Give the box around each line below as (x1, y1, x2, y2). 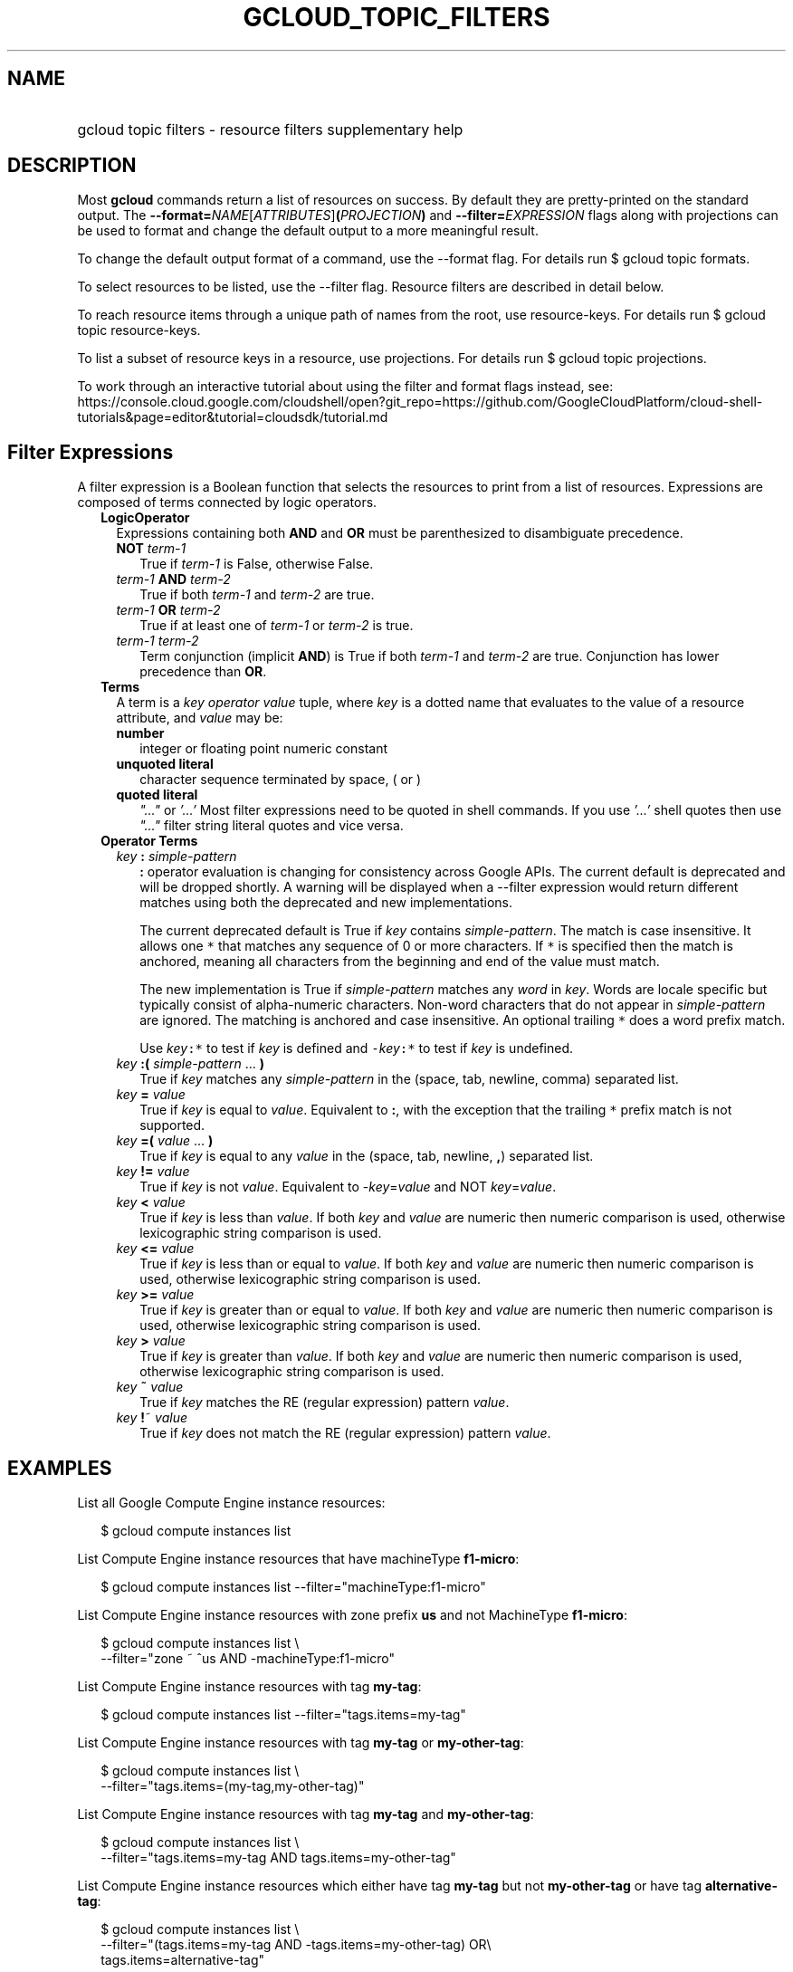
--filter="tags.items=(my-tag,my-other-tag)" (100, 1778, 365, 1795)
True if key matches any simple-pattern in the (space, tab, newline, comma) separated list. (139, 1071, 679, 1087)
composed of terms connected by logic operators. (77, 494, 377, 511)
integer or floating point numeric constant (139, 741, 388, 757)
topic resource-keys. (77, 322, 201, 339)
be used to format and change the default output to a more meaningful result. (77, 223, 539, 239)
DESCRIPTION (7, 154, 137, 177)
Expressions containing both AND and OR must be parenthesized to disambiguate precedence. (116, 525, 683, 541)
